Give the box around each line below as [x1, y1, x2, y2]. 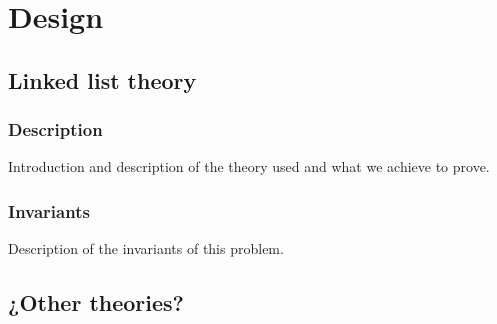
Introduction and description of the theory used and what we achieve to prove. [8, 156, 490, 177]
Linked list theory [8, 64, 197, 95]
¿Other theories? [8, 287, 185, 318]
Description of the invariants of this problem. [8, 238, 284, 259]
